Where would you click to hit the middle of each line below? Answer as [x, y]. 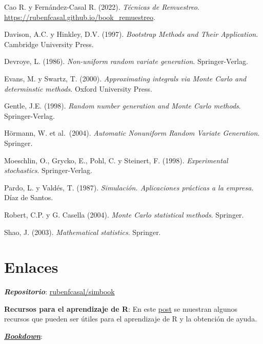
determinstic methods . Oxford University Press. [78, 88]
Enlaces [31, 267]
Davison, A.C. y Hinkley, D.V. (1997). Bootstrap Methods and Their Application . [131, 34]
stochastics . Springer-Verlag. [48, 170]
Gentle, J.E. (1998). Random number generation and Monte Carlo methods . [123, 106]
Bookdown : [23, 336]
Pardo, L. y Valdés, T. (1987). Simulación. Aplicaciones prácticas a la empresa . [129, 187]
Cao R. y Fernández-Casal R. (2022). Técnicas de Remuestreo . [102, 7]
